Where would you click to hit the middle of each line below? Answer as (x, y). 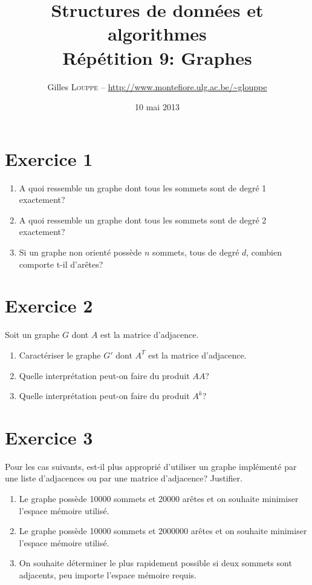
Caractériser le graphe (60, 355)
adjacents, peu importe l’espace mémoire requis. (108, 574)
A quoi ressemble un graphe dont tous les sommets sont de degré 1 (143, 187)
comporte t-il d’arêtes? (61, 264)
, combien (264, 252)
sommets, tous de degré (196, 252)
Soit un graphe (32, 335)
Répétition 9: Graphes (157, 57)
